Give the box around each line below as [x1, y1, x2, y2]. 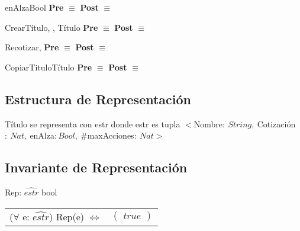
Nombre [193, 117, 223, 130]
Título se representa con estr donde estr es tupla [5, 117, 180, 130]
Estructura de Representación [5, 89, 191, 108]
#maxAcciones [80, 129, 134, 142]
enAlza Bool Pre [5, 1, 64, 13]
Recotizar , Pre [5, 41, 59, 53]
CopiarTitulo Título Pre [5, 60, 92, 73]
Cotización [257, 117, 296, 130]
